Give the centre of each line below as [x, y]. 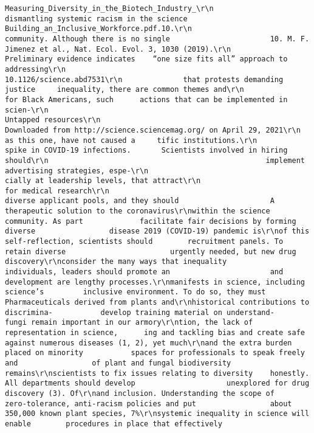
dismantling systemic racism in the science [96, 19]
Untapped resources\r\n [53, 120]
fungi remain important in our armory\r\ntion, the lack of [129, 323]
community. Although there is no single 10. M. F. [157, 39]
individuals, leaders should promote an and [144, 272]
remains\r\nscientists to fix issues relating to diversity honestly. [157, 373]
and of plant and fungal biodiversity [118, 363]
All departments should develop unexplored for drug [157, 383]
